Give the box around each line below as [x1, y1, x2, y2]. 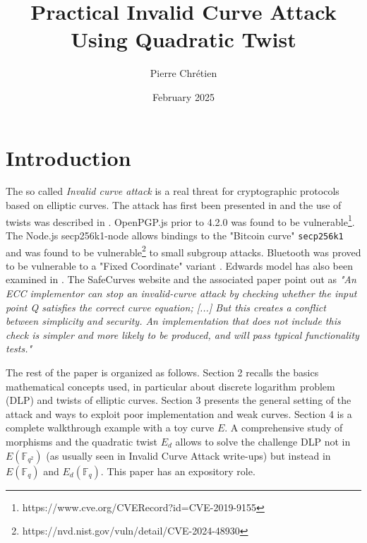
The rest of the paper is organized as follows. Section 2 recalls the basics [6, 364, 319, 379]
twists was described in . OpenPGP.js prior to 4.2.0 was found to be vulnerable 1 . [6, 212, 355, 229]
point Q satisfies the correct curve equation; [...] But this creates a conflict [6, 299, 326, 314]
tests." [6, 341, 32, 356]
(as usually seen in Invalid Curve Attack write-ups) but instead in [46, 448, 331, 463]
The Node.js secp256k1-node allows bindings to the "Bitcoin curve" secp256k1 [6, 227, 344, 242]
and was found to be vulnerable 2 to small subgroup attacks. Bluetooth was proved [6, 242, 361, 259]
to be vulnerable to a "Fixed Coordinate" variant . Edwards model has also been [6, 258, 353, 273]
